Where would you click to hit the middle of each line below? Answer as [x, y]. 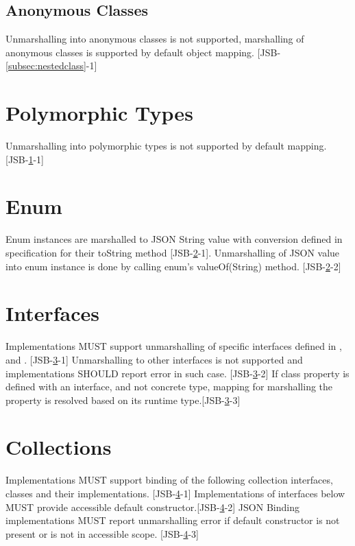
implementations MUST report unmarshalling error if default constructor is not [173, 520]
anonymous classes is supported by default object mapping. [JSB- [143, 52]
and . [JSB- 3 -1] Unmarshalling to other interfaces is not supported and [154, 359]
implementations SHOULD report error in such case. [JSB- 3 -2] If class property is [177, 373]
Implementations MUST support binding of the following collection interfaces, [169, 480]
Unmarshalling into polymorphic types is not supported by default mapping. [166, 146]
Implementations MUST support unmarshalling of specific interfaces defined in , [174, 346]
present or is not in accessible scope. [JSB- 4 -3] [102, 533]
